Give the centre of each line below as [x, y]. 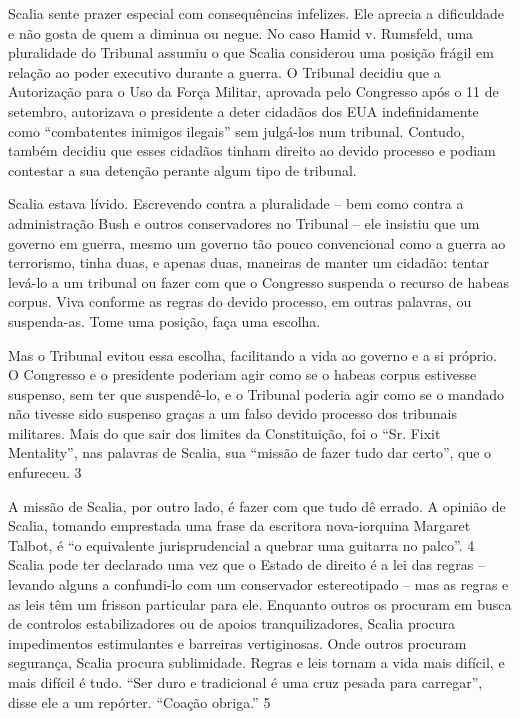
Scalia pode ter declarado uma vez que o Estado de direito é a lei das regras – [246, 564]
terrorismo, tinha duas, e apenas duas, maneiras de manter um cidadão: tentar [248, 262]
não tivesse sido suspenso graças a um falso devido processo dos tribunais [233, 413]
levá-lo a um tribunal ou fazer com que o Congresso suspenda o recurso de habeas [259, 281]
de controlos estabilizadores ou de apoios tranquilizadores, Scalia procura [232, 623]
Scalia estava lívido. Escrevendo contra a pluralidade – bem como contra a [236, 203]
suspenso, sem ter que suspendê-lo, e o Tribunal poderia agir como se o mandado [256, 393]
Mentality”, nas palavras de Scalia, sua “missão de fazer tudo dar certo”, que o [250, 452]
